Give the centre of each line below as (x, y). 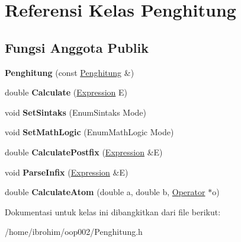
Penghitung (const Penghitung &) (70, 72)
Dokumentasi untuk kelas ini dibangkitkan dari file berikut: (113, 211)
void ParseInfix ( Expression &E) (67, 172)
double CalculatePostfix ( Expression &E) (84, 152)
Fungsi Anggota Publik (77, 47)
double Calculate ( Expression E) (66, 92)
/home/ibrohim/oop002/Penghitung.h (74, 232)
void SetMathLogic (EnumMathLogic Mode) (89, 132)
